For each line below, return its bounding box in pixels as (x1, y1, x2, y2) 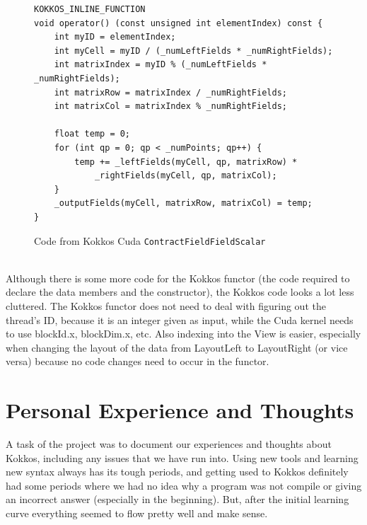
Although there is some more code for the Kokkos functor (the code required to (6, 270, 350, 285)
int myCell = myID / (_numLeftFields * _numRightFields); (54, 45, 333, 56)
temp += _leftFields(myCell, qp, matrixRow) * (74, 156, 298, 167)
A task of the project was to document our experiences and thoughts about (6, 437, 332, 451)
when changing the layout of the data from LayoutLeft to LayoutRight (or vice (6, 340, 348, 354)
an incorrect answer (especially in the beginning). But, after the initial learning (6, 492, 349, 507)
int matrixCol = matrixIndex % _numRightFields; (54, 101, 287, 112)
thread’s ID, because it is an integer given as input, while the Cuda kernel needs (6, 312, 354, 327)
